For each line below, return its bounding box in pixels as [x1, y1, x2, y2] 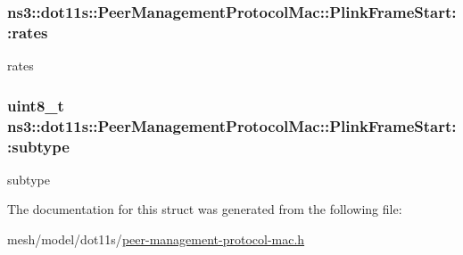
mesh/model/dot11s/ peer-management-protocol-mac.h [7, 229, 305, 248]
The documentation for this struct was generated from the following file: [7, 200, 402, 218]
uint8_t [7, 94, 64, 116]
